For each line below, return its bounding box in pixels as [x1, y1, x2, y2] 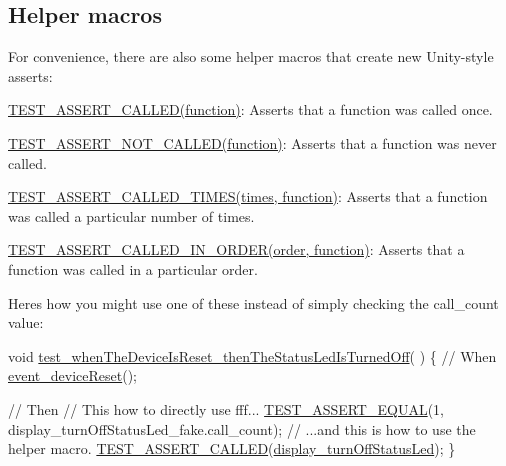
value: [8, 312, 44, 333]
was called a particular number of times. [8, 205, 255, 226]
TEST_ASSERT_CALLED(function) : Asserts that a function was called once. [8, 99, 493, 120]
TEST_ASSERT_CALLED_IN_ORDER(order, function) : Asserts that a [8, 239, 465, 260]
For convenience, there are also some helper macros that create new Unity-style [8, 46, 494, 67]
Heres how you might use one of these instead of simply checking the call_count [8, 292, 499, 313]
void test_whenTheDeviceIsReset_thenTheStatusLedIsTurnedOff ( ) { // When [8, 345, 497, 366]
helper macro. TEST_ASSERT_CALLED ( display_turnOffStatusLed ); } [8, 438, 456, 459]
